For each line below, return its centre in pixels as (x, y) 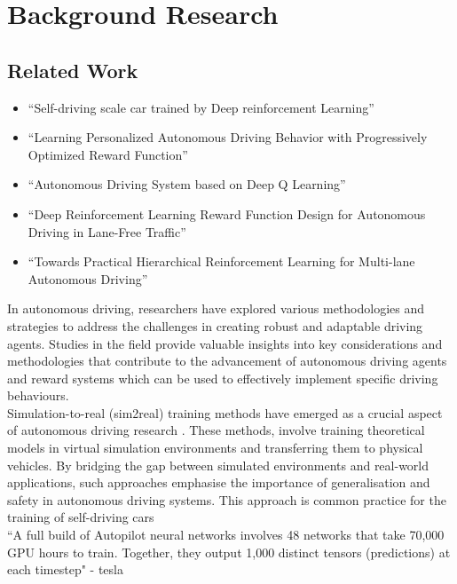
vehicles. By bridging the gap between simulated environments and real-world (218, 465)
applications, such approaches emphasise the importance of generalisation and (219, 482)
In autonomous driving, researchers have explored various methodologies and (216, 308)
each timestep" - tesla (65, 569)
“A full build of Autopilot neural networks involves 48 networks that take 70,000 (226, 535)
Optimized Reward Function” (108, 154)
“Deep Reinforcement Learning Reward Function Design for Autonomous (227, 213)
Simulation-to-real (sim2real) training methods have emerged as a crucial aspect (225, 412)
